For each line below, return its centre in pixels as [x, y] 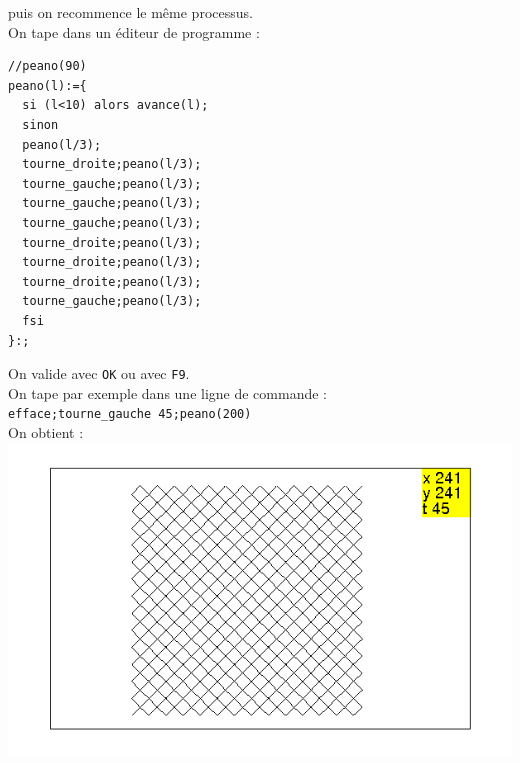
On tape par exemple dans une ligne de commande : [167, 392]
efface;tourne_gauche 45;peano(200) [130, 414]
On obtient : [46, 432]
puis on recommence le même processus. [130, 12]
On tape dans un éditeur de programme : [134, 31]
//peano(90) [47, 66]
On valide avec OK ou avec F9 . [99, 373]
